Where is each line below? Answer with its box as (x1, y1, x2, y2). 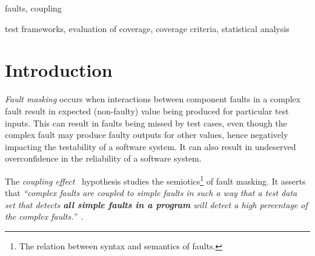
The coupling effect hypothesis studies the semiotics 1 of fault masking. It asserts (5, 172, 306, 187)
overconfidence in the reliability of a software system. (5, 152, 202, 165)
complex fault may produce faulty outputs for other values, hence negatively (5, 128, 288, 141)
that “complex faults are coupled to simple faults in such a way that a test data (5, 186, 297, 199)
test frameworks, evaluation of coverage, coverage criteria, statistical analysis (5, 22, 290, 34)
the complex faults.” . (5, 210, 84, 223)
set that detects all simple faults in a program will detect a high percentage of (5, 198, 308, 211)
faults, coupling (5, 2, 62, 14)
